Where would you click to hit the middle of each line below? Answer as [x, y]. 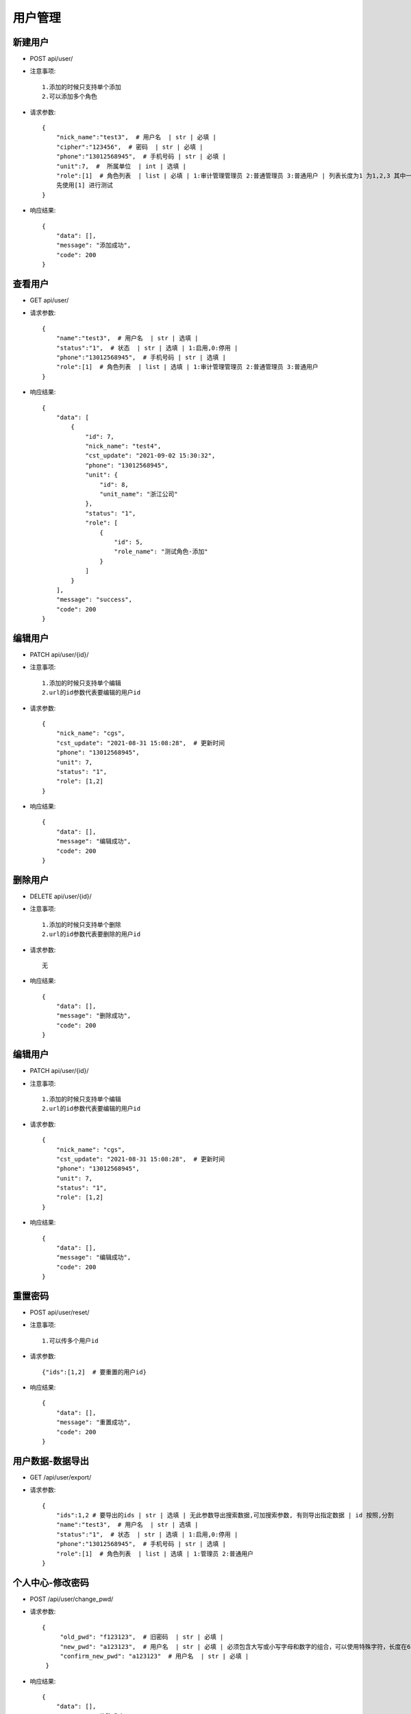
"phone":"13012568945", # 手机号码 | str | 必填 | [141, 157]
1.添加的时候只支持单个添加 [82, 87]
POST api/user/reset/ [60, 1312]
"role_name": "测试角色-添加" [161, 552]
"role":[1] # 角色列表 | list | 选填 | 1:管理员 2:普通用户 [154, 1554]
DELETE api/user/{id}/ [61, 896]
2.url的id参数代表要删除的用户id [91, 934]
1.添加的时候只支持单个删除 [82, 925]
